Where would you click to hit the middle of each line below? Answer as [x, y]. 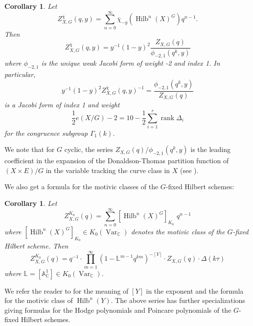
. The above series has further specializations [178, 300]
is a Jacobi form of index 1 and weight [62, 105]
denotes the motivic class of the [178, 231]
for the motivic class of [39, 300]
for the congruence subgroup [46, 133]
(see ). [189, 170]
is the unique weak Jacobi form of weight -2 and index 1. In [131, 63]
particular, [20, 74]
